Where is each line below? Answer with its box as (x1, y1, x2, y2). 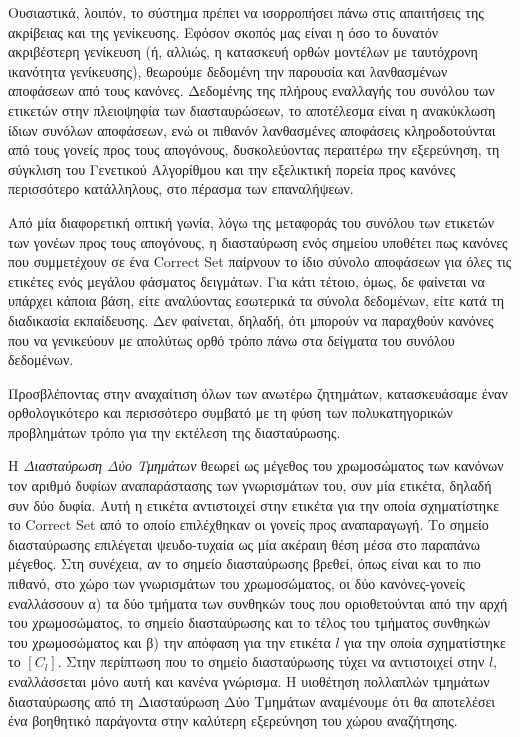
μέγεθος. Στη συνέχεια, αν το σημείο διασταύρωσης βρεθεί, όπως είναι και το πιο (8, 553, 481, 574)
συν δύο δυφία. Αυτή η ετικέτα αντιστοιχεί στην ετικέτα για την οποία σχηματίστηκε (8, 494, 500, 515)
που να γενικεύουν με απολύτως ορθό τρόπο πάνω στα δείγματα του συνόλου (8, 329, 455, 350)
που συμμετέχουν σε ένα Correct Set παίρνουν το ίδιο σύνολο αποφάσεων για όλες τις (8, 251, 512, 272)
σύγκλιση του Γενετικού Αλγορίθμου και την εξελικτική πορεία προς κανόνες (8, 158, 456, 179)
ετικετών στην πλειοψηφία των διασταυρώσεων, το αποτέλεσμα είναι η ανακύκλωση (8, 99, 496, 120)
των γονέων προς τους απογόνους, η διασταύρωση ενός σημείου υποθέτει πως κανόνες (8, 231, 508, 252)
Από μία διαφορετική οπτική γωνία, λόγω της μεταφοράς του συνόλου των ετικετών (8, 211, 495, 232)
